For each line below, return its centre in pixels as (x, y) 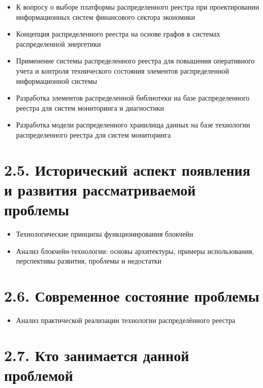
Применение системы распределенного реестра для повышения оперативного (135, 61)
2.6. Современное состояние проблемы (132, 296)
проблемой (39, 375)
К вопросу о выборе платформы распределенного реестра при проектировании (138, 7)
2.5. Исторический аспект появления (127, 169)
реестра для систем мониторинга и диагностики (90, 107)
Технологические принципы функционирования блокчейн (105, 234)
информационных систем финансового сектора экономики (105, 17)
